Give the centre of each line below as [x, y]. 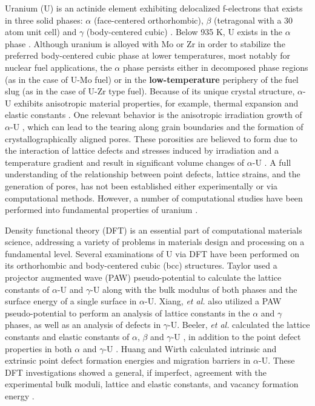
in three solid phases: [44, 20]
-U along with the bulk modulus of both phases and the [194, 289]
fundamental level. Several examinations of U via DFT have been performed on [152, 253]
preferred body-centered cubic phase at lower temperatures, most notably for [148, 55]
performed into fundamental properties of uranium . [101, 210]
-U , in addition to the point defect [236, 337]
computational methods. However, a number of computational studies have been [154, 198]
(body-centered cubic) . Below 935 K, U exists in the [184, 32]
